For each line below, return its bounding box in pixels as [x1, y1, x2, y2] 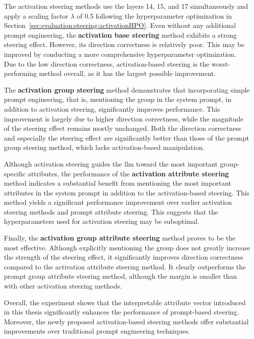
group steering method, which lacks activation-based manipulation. [4, 142, 205, 152]
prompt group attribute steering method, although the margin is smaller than [4, 271, 237, 281]
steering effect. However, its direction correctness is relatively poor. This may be [4, 39, 245, 49]
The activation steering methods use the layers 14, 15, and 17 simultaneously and [4, 1, 248, 11]
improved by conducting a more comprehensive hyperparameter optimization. [4, 48, 236, 59]
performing [4, 68, 37, 78]
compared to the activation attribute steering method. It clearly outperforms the [4, 261, 246, 271]
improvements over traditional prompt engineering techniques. [4, 326, 190, 336]
